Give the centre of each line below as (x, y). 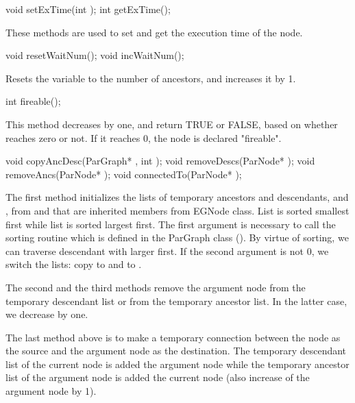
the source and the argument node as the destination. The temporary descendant (176, 351)
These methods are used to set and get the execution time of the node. (154, 32)
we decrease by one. (47, 314)
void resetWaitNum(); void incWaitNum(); (95, 55)
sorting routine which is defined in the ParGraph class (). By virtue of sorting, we (177, 237)
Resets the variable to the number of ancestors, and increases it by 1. (151, 78)
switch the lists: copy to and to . (74, 264)
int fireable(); (33, 101)
